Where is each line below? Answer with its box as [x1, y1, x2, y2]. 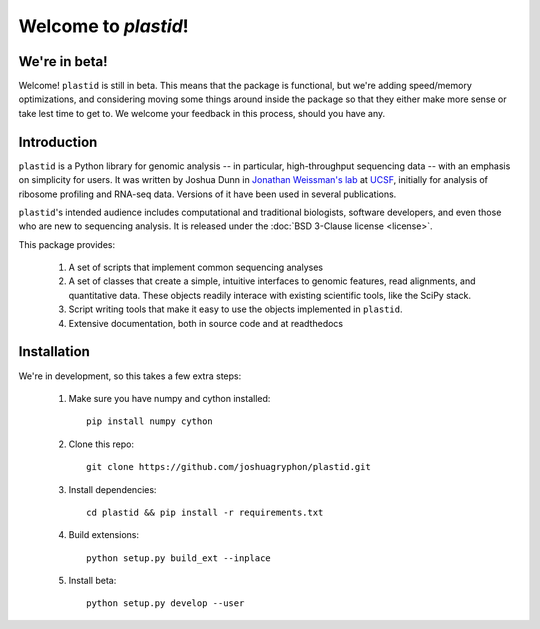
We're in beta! [18, 53, 109, 70]
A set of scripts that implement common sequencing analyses [68, 261, 324, 274]
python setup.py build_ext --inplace [86, 552, 272, 564]
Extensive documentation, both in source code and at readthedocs [68, 317, 344, 329]
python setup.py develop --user [86, 598, 245, 609]
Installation [18, 343, 90, 360]
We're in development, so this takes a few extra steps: [18, 370, 242, 382]
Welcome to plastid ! [18, 15, 189, 37]
